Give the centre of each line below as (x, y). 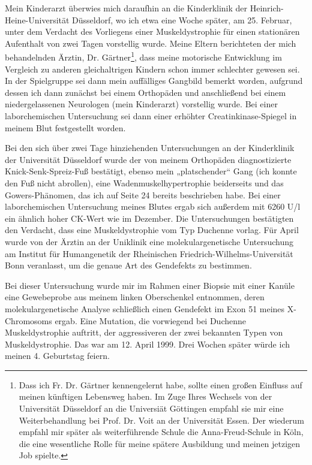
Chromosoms (28, 320)
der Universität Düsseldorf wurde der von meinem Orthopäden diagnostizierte (148, 159)
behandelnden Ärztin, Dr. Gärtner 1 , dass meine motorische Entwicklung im (143, 56)
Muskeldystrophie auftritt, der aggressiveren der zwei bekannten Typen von (144, 332)
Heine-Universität (37, 19)
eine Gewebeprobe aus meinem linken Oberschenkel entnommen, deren (135, 297)
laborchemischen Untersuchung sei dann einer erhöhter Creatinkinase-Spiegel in (151, 116)
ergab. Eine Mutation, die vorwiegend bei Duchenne (151, 320)
